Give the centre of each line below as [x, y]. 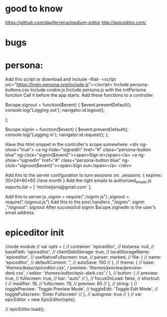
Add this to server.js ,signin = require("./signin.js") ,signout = [67, 196]
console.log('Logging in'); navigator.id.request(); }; [57, 135]
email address [19, 212]
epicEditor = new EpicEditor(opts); [40, 299]
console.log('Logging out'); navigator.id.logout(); [55, 110]
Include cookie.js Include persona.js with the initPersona [88, 90]
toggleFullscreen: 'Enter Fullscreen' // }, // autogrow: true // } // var [74, 294]
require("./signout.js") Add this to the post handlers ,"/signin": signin [75, 202]
